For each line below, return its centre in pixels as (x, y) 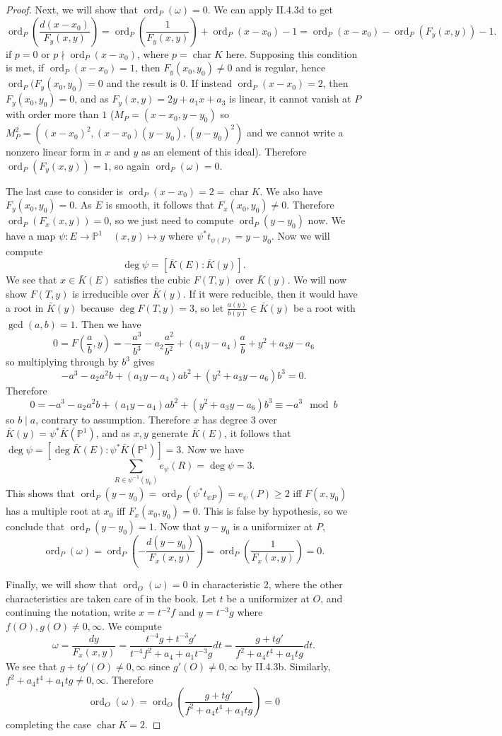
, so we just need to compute (171, 220)
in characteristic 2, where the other (267, 584)
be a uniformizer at (268, 598)
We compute (135, 625)
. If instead (209, 83)
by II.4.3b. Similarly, (286, 666)
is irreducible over (111, 294)
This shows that (40, 493)
